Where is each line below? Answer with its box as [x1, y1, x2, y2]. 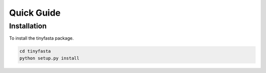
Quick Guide [9, 7, 61, 18]
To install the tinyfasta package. [9, 35, 74, 41]
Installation [9, 22, 47, 30]
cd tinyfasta [19, 49, 51, 54]
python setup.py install [19, 55, 80, 61]
